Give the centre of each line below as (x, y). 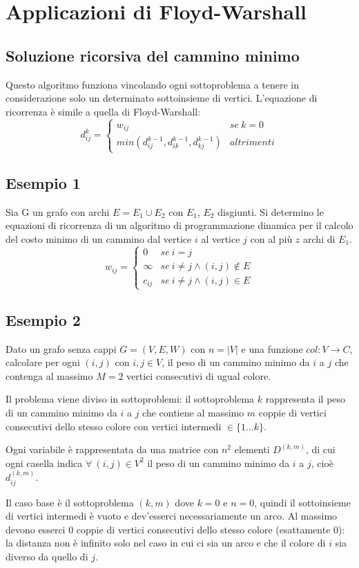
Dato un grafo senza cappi (61, 348)
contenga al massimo (49, 375)
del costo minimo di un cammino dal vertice (99, 238)
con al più (271, 238)
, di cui (320, 449)
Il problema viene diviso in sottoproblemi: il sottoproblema (130, 399)
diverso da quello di (47, 556)
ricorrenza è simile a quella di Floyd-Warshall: (103, 111)
